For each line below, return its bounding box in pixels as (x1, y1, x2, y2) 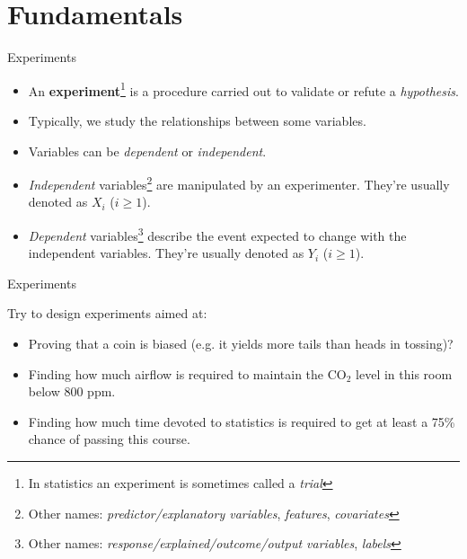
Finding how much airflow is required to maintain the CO (28, 364, 347, 383)
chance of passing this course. (28, 430, 190, 448)
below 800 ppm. (28, 382, 116, 401)
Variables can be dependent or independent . (28, 141, 267, 160)
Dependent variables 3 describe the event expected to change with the (28, 224, 407, 244)
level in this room (356, 364, 453, 383)
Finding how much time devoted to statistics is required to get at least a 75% (28, 412, 455, 430)
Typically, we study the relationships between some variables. (28, 111, 366, 129)
